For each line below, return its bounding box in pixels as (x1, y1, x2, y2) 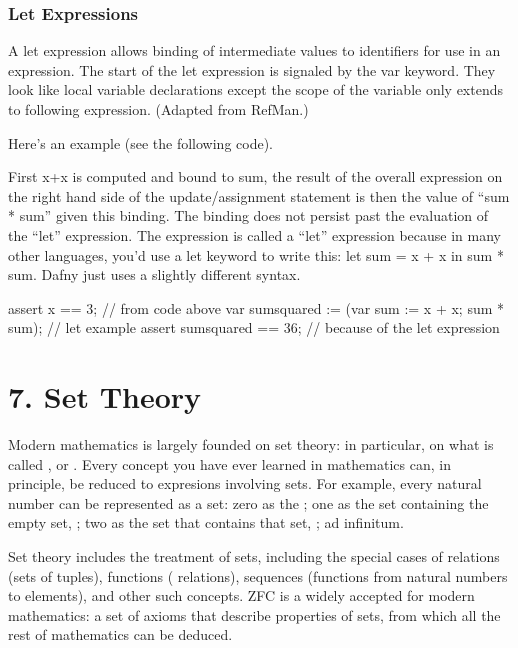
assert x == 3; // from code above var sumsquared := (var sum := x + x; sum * (8, 297, 505, 318)
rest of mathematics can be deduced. (8, 624, 233, 645)
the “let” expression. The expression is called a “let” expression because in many (8, 224, 501, 245)
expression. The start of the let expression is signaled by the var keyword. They (8, 59, 496, 80)
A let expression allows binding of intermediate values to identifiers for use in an (8, 40, 501, 61)
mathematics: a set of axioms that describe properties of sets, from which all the (8, 604, 501, 625)
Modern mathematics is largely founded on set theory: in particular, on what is (8, 434, 494, 455)
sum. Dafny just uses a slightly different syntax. (8, 264, 301, 285)
